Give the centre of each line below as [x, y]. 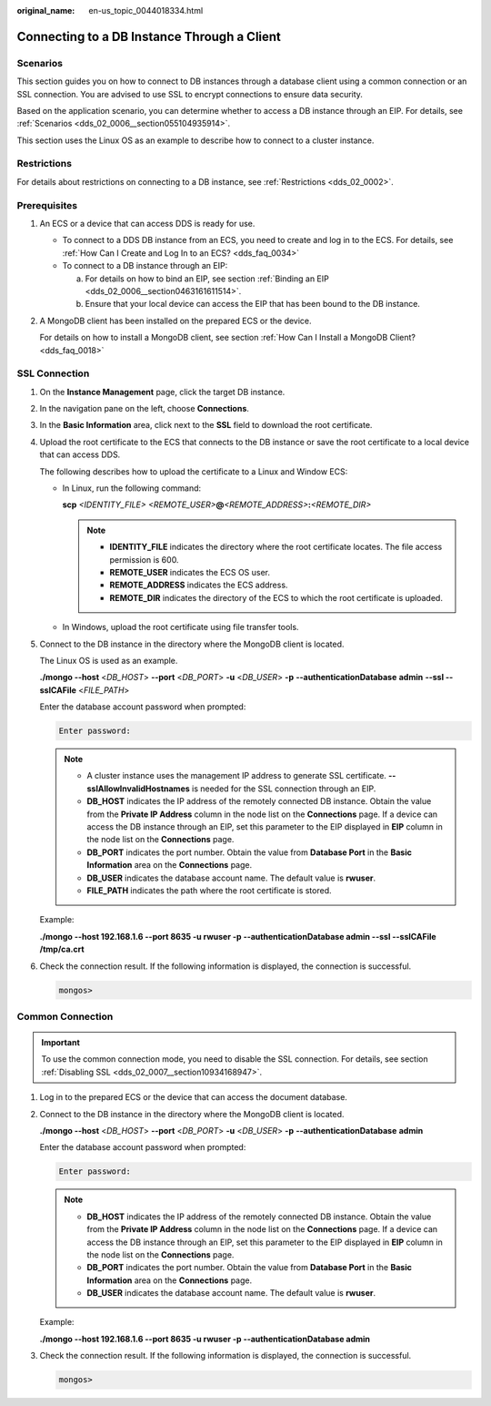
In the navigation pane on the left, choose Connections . [145, 409]
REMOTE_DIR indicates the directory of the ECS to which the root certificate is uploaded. [276, 597]
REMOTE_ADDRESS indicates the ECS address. [199, 585]
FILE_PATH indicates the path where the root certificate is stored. [209, 890]
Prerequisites [47, 205]
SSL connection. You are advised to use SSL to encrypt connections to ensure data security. [190, 94]
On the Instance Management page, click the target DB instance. [162, 392]
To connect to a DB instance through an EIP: [145, 266]
